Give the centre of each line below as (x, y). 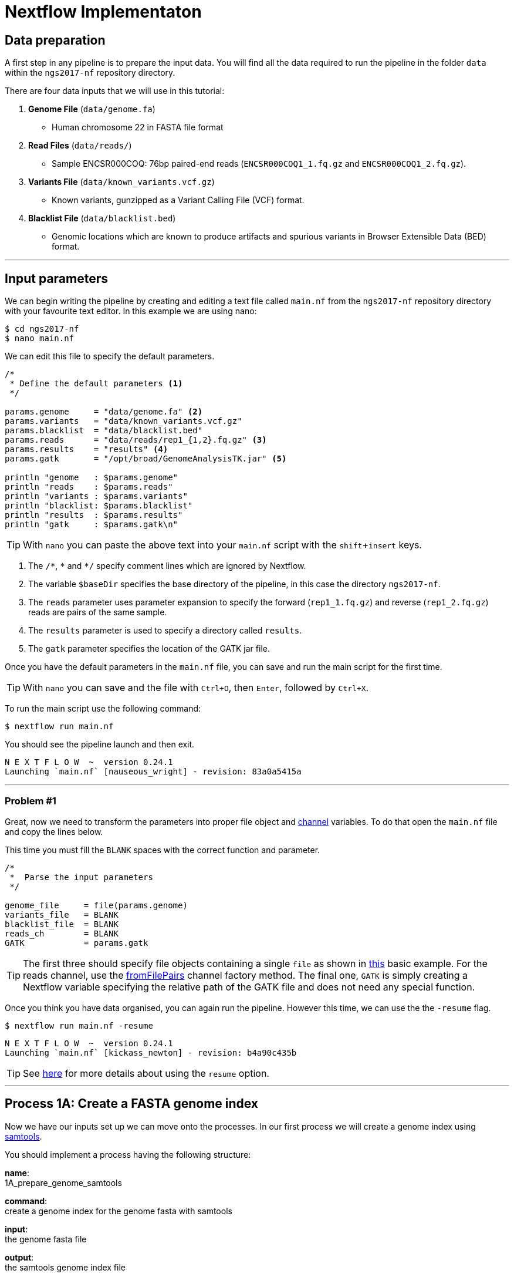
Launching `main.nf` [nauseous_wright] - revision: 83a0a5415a (153, 772)
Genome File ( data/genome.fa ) (92, 109)
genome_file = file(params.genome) (96, 905)
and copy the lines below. (54, 831)
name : (17, 1172)
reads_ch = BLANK (62, 933)
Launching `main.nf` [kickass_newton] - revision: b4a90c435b (151, 1052)
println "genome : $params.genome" (92, 478)
